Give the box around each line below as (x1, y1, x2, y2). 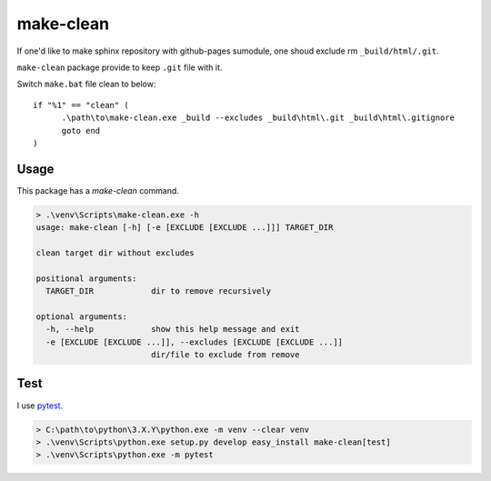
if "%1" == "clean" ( (33, 100, 129, 110)
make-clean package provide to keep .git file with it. (16, 62, 223, 73)
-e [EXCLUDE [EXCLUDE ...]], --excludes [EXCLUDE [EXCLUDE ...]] (45, 336, 344, 347)
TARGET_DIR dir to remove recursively (45, 286, 272, 296)
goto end (61, 125, 101, 135)
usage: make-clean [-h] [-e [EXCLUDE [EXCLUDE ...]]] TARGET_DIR (35, 223, 334, 233)
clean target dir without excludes (35, 247, 195, 258)
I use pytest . (16, 400, 64, 411)
